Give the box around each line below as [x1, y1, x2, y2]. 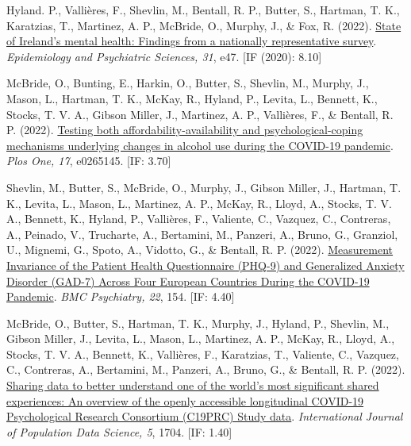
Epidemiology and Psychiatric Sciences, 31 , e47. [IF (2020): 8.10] [6, 48, 322, 64]
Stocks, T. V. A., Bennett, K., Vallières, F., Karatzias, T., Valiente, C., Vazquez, [6, 345, 399, 362]
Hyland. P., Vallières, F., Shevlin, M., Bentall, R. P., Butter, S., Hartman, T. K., [6, 2, 400, 17]
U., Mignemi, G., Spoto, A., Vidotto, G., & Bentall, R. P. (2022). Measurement [6, 241, 394, 258]
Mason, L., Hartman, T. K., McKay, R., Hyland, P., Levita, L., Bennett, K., [6, 90, 378, 106]
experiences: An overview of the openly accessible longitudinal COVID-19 [6, 392, 364, 409]
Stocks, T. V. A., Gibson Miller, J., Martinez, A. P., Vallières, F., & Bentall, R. [6, 106, 394, 122]
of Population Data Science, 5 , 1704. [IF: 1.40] [6, 423, 232, 440]
